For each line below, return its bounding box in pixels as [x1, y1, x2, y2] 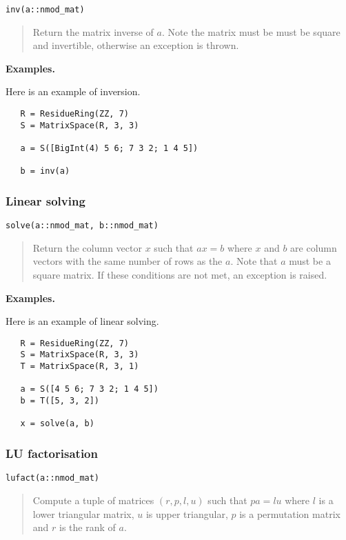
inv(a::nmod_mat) [6, 5, 85, 14]
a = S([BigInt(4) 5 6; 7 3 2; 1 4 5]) [20, 143, 199, 153]
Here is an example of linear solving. [6, 314, 159, 328]
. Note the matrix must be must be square [161, 24, 340, 39]
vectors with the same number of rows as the [32, 254, 223, 268]
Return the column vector [32, 240, 142, 254]
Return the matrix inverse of [32, 24, 154, 39]
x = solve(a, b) [20, 419, 94, 429]
